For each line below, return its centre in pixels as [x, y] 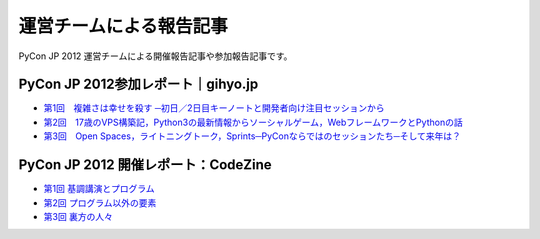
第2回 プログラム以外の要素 [100, 202]
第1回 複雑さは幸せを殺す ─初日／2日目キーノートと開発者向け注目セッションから [214, 108]
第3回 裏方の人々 [78, 216]
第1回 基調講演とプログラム [99, 189]
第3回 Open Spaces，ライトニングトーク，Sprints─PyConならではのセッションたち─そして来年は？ [252, 136]
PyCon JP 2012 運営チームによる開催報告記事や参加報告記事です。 [155, 56]
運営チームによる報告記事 [123, 26]
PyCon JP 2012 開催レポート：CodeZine [145, 165]
